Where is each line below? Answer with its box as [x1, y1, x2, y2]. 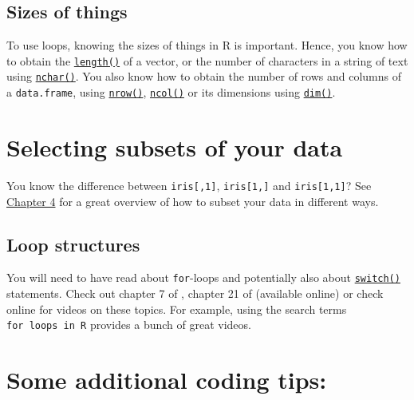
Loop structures [6, 232, 140, 256]
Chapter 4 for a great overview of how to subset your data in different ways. [6, 192, 379, 209]
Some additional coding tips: [6, 363, 327, 396]
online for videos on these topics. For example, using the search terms [6, 300, 347, 317]
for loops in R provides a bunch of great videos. [6, 316, 251, 333]
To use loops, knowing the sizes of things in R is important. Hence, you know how [6, 37, 408, 53]
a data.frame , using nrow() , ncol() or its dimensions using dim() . [6, 84, 336, 101]
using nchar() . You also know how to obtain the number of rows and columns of [6, 68, 402, 85]
